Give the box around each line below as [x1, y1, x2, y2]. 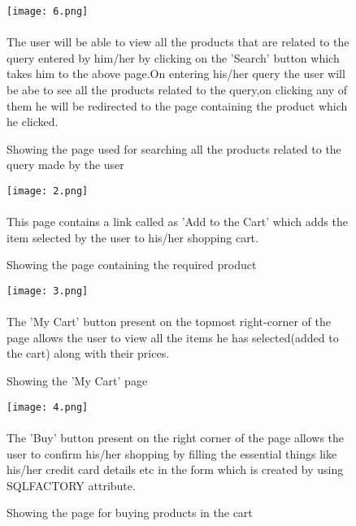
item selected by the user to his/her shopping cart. [7, 228, 258, 246]
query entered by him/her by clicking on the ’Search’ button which [7, 49, 340, 66]
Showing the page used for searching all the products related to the [7, 140, 341, 157]
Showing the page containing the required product [7, 256, 257, 273]
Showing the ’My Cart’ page [7, 372, 148, 389]
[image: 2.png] [7, 185, 89, 197]
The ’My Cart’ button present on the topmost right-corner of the [7, 313, 331, 330]
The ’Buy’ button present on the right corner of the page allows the [7, 428, 345, 446]
